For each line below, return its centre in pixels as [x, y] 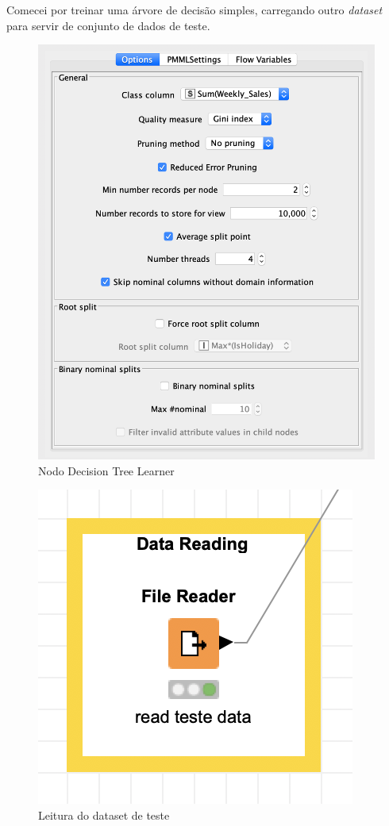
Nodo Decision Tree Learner [106, 470]
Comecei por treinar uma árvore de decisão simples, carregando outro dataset [194, 10]
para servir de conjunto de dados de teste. [108, 25]
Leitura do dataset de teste [104, 815]
